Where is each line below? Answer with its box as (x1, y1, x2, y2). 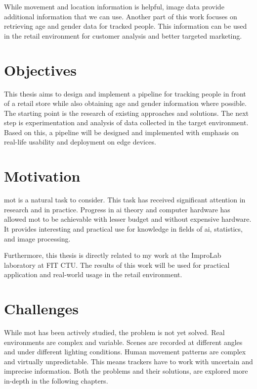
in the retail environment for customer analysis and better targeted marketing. (4, 30, 242, 41)
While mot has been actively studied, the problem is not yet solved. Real (4, 327, 225, 338)
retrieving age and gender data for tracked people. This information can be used (4, 21, 247, 31)
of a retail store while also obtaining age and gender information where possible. (4, 98, 247, 108)
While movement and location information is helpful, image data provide (4, 1, 224, 11)
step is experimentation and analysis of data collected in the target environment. (4, 117, 249, 128)
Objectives (4, 59, 77, 80)
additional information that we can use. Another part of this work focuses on (4, 11, 237, 21)
